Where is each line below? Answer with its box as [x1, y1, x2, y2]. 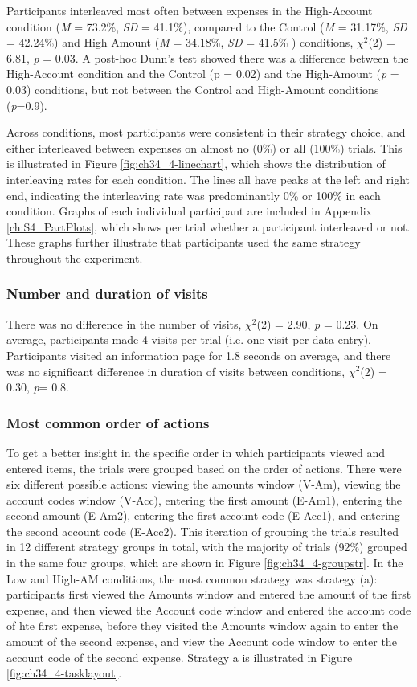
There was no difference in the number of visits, [6, 315, 242, 332]
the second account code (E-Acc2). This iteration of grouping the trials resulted [6, 522, 399, 539]
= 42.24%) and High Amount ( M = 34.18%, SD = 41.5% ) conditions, [6, 34, 354, 51]
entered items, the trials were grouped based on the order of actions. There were [6, 460, 402, 476]
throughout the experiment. [6, 249, 143, 266]
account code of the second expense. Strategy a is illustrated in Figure [6, 648, 353, 665]
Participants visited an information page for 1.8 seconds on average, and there [6, 346, 391, 363]
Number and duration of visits [6, 284, 208, 304]
